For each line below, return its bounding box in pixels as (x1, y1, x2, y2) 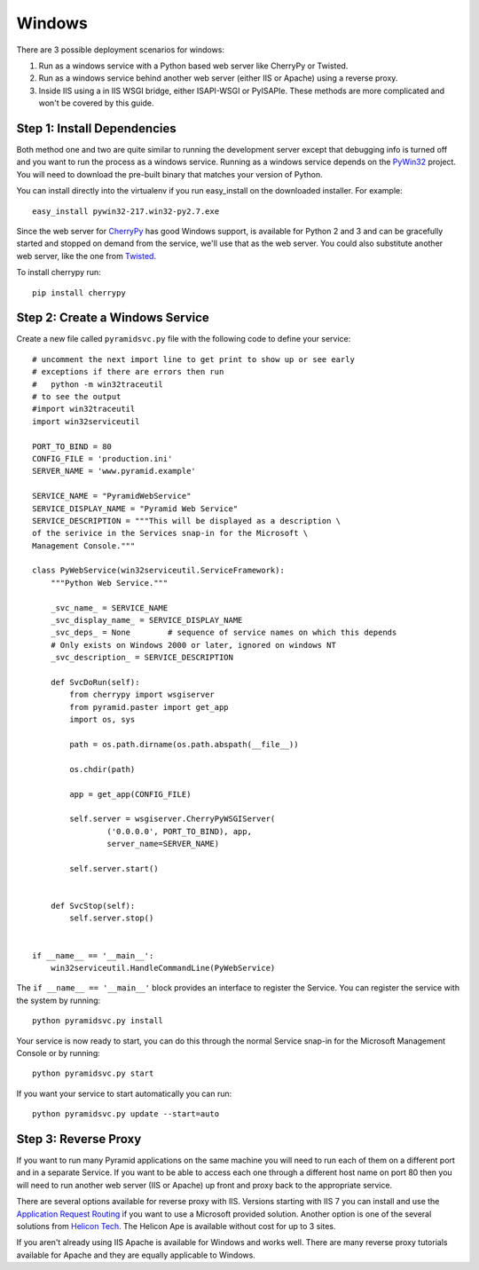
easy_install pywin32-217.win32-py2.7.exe (32, 206, 220, 217)
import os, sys (69, 714, 136, 725)
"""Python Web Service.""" (50, 578, 169, 588)
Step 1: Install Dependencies (16, 121, 177, 136)
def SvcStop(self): (50, 901, 136, 911)
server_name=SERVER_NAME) (106, 839, 220, 849)
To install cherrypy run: (16, 267, 101, 278)
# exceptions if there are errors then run (32, 367, 224, 377)
